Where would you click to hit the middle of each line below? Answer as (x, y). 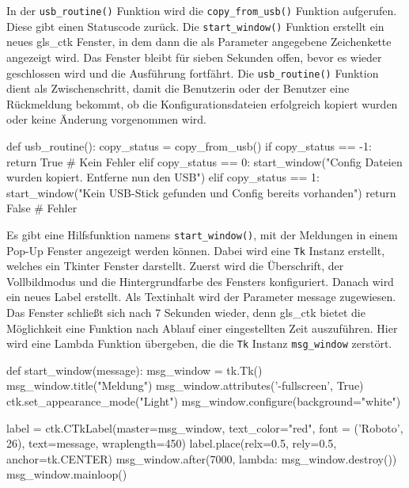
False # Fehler (42, 208)
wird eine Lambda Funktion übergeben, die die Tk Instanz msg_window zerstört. (199, 343)
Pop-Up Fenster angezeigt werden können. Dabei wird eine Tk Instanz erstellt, (196, 250)
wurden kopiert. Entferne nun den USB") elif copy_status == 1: (163, 177)
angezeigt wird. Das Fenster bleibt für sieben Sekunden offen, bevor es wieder (194, 57)
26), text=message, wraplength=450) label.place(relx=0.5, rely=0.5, (172, 443)
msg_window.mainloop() (67, 474)
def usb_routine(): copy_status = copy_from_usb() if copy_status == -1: (189, 145)
